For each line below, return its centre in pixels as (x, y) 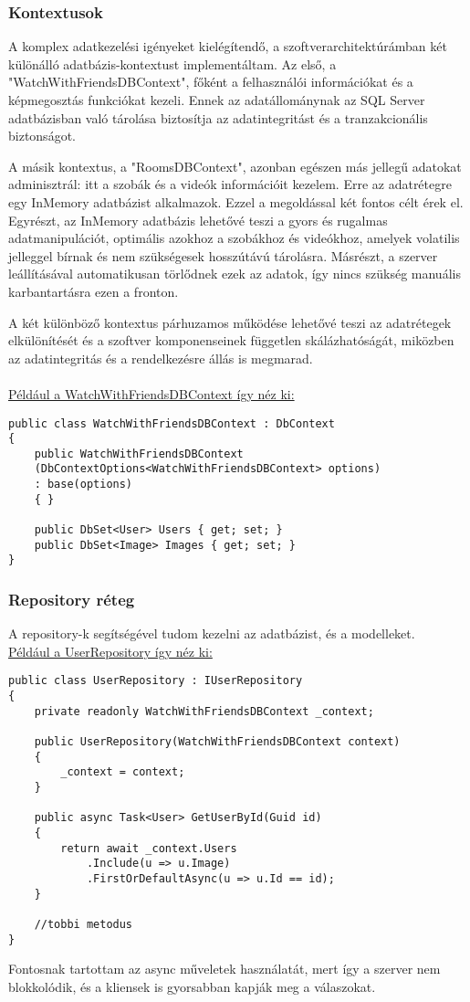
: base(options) (84, 485)
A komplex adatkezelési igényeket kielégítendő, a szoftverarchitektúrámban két (228, 46)
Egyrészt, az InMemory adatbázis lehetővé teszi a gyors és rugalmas (198, 220)
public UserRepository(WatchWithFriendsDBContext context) (217, 742)
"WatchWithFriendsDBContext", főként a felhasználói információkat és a (211, 82)
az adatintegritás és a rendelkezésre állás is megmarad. (161, 358)
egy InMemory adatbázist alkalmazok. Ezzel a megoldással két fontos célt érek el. (236, 201)
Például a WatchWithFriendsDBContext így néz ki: (151, 393)
